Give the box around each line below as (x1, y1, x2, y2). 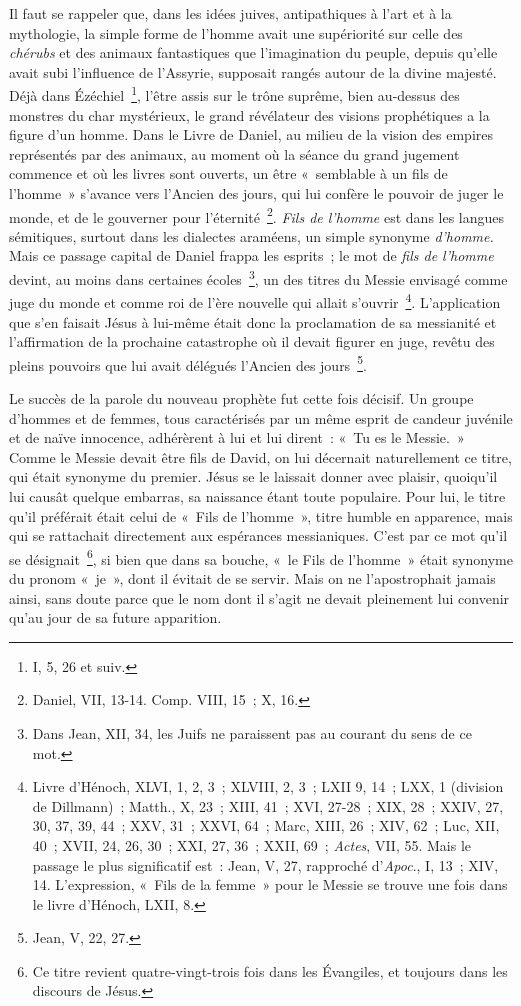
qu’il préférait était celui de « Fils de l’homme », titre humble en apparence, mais (9, 505, 513, 526)
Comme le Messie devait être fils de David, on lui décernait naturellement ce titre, (9, 446, 512, 467)
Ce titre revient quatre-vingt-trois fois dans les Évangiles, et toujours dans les (32, 960, 508, 981)
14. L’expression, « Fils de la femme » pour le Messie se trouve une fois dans (32, 874, 508, 895)
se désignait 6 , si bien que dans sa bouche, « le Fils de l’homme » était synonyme (9, 545, 513, 569)
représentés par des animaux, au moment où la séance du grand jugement (9, 143, 460, 164)
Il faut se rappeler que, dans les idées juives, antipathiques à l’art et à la (9, 3, 452, 23)
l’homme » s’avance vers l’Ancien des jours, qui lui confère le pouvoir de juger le (9, 183, 504, 203)
